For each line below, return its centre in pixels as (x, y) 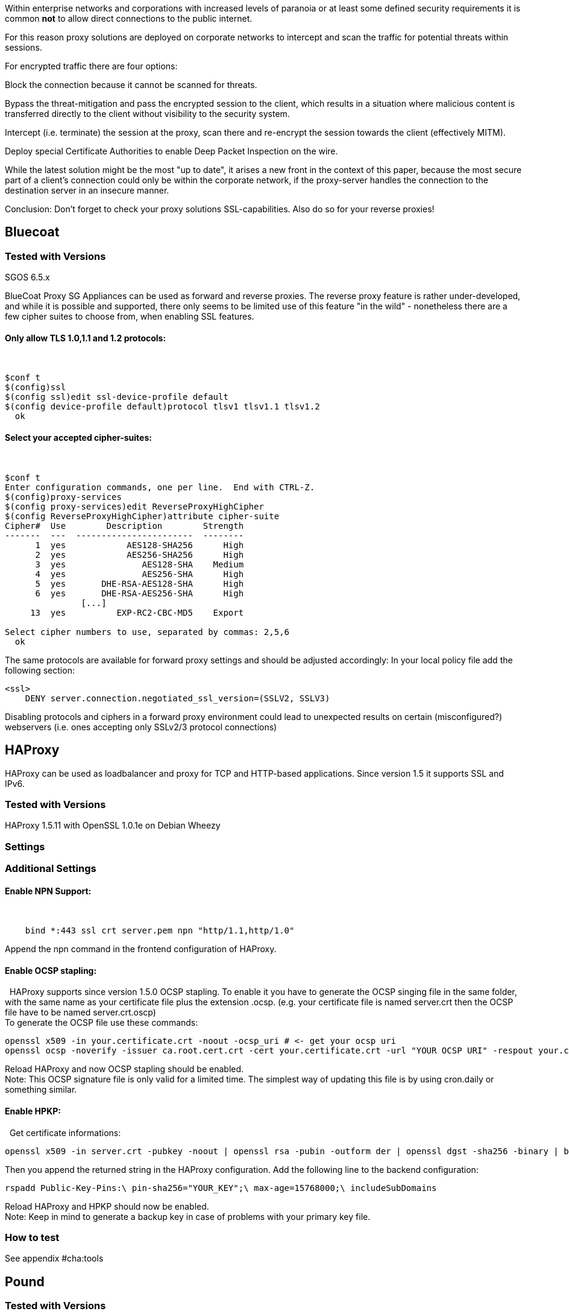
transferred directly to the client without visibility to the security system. (147, 114)
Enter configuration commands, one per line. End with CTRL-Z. (160, 487)
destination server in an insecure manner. (87, 190)
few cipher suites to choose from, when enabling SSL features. (130, 317)
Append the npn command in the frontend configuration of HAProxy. (141, 949)
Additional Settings (51, 868)
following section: (40, 670)
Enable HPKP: (33, 1111)
